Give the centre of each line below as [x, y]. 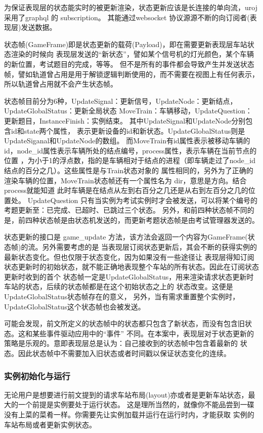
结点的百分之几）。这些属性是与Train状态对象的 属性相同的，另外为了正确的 [129, 170]
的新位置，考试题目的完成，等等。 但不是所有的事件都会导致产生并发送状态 [129, 64]
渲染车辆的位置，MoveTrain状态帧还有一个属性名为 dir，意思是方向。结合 [125, 180]
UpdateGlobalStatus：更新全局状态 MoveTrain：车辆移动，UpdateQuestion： [128, 111]
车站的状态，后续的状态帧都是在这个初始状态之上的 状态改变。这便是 [119, 286]
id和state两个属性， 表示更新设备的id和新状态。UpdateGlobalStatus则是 [128, 130]
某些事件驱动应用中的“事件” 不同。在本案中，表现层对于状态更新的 [143, 333]
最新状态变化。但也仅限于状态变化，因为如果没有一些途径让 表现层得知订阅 [129, 257]
